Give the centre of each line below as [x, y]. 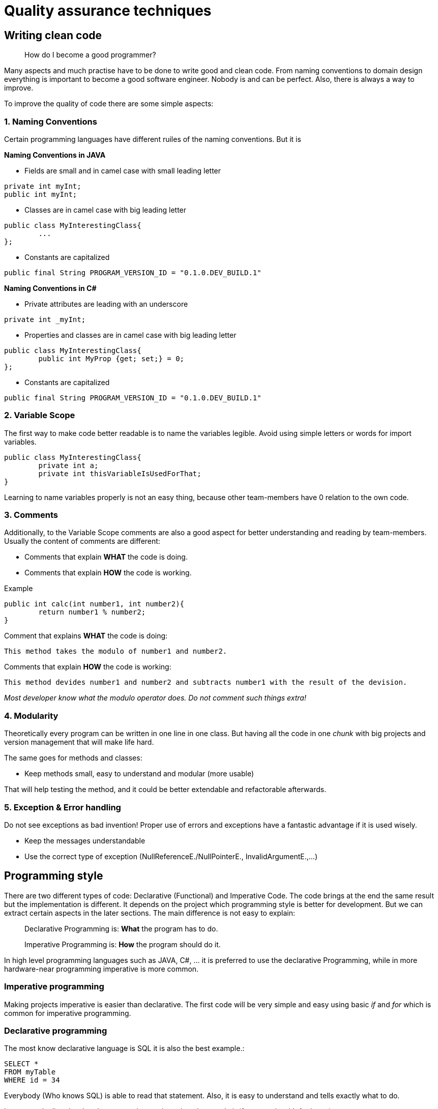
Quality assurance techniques [108, 11]
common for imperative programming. [68, 1013]
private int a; [68, 465]
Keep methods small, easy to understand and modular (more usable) [139, 774]
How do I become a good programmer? [90, 55]
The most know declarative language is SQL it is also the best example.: [124, 1048]
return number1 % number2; [92, 612]
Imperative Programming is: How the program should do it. [123, 944]
